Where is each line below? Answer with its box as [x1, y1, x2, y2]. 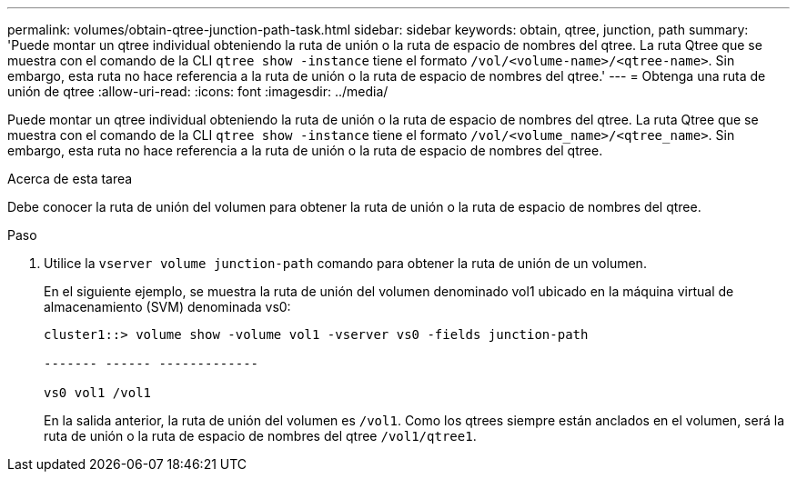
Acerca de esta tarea [7, 171, 133, 186]
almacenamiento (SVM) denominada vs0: [44, 299, 291, 314]
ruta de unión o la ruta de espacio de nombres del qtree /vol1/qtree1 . [44, 428, 477, 444]
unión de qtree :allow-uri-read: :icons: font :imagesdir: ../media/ [7, 84, 388, 99]
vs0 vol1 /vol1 [44, 385, 152, 400]
